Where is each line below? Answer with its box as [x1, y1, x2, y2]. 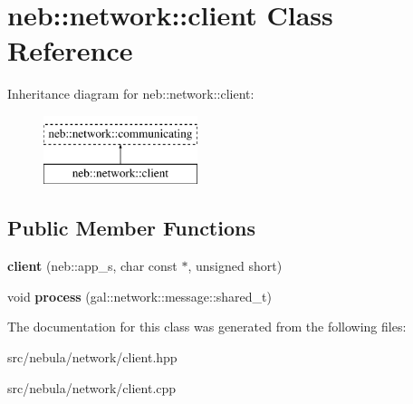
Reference [7, 32, 133, 69]
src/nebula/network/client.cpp [7, 378, 177, 397]
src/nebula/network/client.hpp [7, 348, 178, 367]
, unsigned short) [187, 256, 283, 275]
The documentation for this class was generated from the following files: [7, 317, 407, 336]
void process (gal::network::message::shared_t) [7, 286, 272, 305]
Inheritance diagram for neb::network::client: [7, 84, 255, 103]
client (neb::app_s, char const [7, 256, 178, 275]
